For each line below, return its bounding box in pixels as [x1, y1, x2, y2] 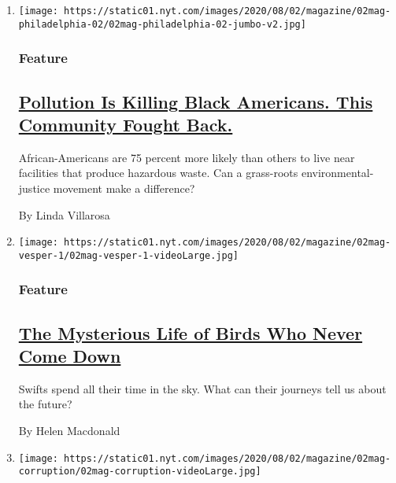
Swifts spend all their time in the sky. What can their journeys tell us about [18, 380, 387, 396]
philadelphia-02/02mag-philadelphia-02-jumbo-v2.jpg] [18, 18, 306, 30]
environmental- [301, 164, 374, 181]
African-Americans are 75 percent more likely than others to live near [18, 149, 355, 165]
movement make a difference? [53, 179, 195, 196]
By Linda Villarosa [18, 206, 110, 223]
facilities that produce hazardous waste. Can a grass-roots [18, 164, 298, 181]
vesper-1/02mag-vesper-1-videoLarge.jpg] [18, 249, 239, 261]
